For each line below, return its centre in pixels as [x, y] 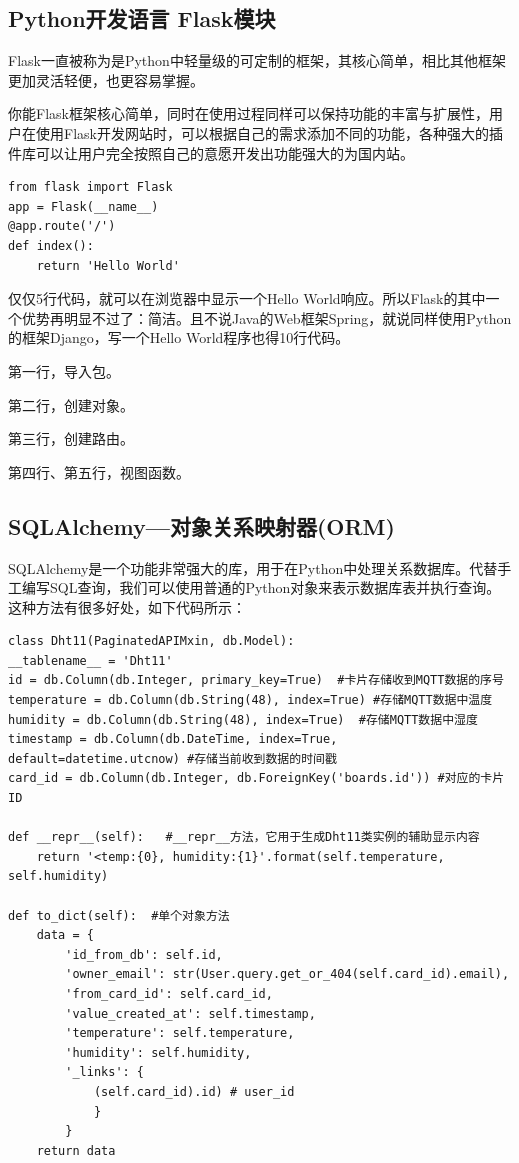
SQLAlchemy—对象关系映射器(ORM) [201, 525]
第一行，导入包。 [64, 370]
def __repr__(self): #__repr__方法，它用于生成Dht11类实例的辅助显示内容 [244, 837]
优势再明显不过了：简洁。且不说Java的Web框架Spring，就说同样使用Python [266, 317]
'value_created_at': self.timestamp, [190, 1013]
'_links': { [105, 1072]
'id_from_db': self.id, [144, 954]
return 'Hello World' [108, 265]
